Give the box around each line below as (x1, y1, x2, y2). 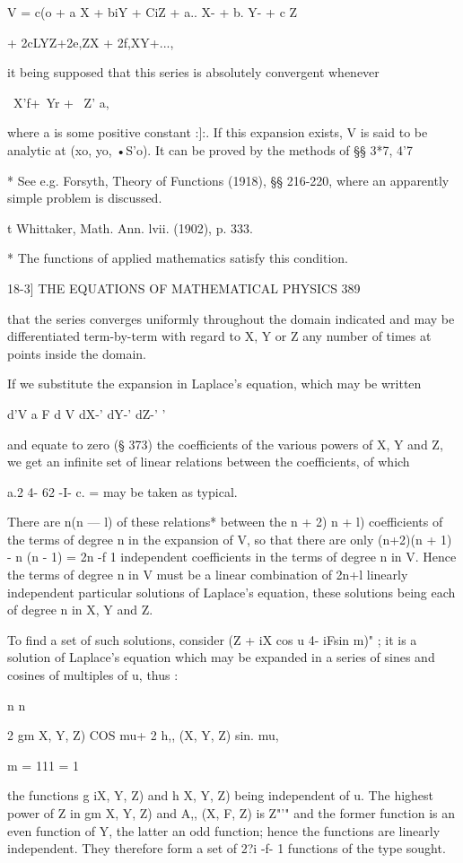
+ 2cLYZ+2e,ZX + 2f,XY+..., (7, 32, 174, 51)
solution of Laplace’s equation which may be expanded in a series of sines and (7, 648, 435, 667)
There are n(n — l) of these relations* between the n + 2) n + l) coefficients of (7, 512, 443, 531)
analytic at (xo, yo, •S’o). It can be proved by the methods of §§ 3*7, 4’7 (7, 140, 413, 159)
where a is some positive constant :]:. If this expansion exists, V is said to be (7, 123, 428, 142)
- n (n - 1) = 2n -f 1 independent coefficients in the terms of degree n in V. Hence (7, 547, 457, 566)
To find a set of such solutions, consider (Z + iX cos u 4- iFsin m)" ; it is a (7, 630, 417, 649)
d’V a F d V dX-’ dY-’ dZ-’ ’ (7, 404, 166, 423)
